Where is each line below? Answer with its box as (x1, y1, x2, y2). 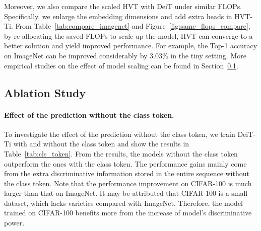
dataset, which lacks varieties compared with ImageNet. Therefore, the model (4, 197, 243, 208)
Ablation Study (4, 85, 86, 100)
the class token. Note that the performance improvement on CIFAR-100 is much (4, 178, 252, 188)
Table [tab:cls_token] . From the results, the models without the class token (4, 148, 238, 159)
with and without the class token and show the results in (13, 138, 189, 149)
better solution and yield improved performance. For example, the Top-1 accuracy (4, 40, 257, 51)
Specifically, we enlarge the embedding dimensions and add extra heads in (4, 11, 232, 21)
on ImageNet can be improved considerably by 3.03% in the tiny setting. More (4, 50, 246, 60)
